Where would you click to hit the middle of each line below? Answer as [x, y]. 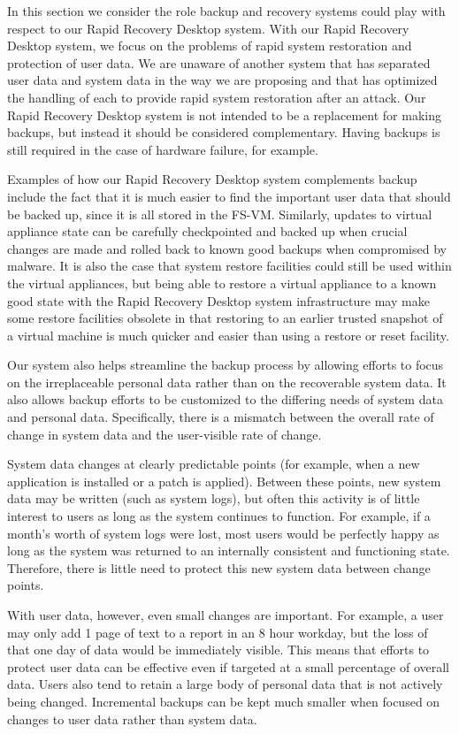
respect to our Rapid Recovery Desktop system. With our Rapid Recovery [208, 28]
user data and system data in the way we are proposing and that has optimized [222, 80]
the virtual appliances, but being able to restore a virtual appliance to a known [222, 283]
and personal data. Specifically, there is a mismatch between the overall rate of [221, 417]
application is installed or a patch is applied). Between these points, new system [224, 481]
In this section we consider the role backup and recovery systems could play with [226, 11]
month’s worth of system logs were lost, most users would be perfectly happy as [223, 533]
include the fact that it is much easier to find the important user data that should [229, 196]
